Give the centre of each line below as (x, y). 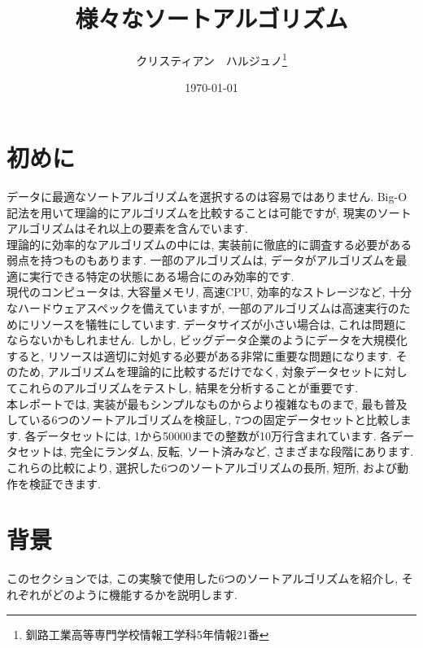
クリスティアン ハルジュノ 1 (211, 59)
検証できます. (65, 483)
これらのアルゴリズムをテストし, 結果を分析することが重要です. (188, 388)
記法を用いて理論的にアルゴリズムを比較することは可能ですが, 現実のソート (209, 212)
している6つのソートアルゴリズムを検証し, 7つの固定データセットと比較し (203, 420)
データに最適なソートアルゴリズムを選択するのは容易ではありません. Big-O (207, 196)
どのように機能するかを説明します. (144, 594)
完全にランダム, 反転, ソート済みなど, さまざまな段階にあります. (242, 451)
